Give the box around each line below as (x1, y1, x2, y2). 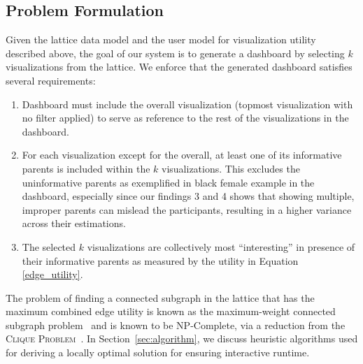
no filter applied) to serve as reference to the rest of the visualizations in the (22, 110, 349, 125)
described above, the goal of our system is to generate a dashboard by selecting (6, 45, 345, 60)
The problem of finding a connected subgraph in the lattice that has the (6, 290, 315, 305)
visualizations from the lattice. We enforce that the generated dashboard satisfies (6, 59, 353, 74)
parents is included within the (22, 161, 150, 175)
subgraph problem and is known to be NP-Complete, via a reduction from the (6, 317, 346, 332)
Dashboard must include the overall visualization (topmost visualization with (22, 96, 353, 111)
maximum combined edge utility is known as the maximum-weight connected (6, 304, 336, 319)
